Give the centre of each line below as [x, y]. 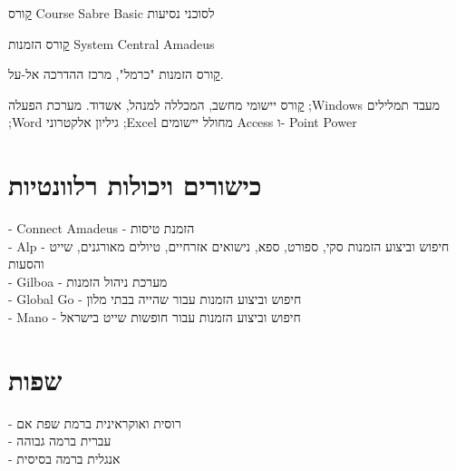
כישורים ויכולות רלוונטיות [135, 185]
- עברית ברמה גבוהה [60, 441]
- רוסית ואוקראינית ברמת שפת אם [95, 422]
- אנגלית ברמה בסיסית [64, 458]
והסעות [26, 264]
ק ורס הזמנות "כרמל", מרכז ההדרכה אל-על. [116, 74]
